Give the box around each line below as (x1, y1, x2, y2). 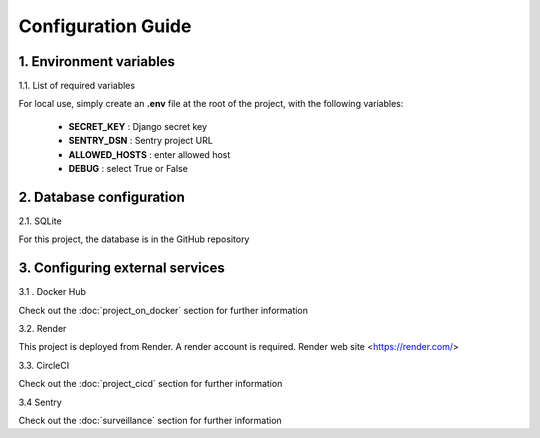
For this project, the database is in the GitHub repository (18, 233, 250, 245)
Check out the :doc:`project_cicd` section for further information (18, 378, 283, 390)
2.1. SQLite (18, 215, 62, 227)
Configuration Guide (18, 15, 192, 37)
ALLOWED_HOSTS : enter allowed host (68, 148, 231, 160)
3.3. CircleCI (18, 359, 70, 371)
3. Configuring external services (18, 260, 225, 277)
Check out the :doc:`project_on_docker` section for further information (18, 304, 309, 316)
